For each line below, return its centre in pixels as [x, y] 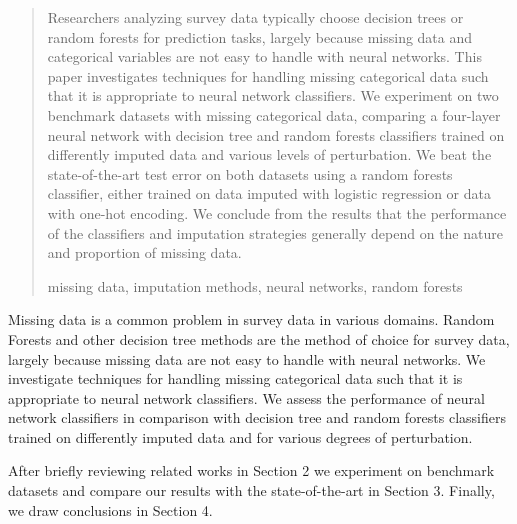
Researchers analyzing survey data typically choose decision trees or [255, 17]
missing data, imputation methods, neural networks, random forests [255, 285]
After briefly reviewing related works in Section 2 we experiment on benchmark [251, 470]
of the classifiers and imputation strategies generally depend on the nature [275, 232]
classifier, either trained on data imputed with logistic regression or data [269, 193]
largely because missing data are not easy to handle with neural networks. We [247, 358]
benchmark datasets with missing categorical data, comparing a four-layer [274, 114]
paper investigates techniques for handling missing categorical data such [268, 75]
